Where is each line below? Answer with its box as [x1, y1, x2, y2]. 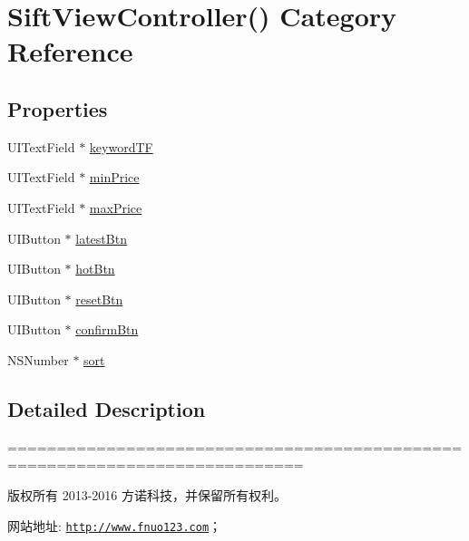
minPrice [89, 168, 140, 187]
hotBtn [75, 259, 115, 278]
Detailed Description [7, 394, 206, 422]
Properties [7, 94, 108, 122]
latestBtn [75, 228, 127, 247]
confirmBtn [75, 320, 139, 339]
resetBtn [75, 289, 123, 308]
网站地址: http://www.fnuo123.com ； [7, 516, 222, 535]
